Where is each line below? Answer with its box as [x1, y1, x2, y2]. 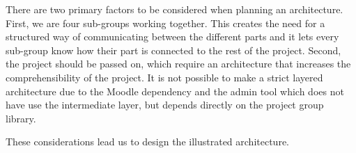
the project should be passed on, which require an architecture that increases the [6, 56, 351, 71]
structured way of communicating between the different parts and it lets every [6, 29, 339, 44]
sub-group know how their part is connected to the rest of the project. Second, [6, 42, 341, 57]
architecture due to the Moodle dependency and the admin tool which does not [6, 83, 344, 98]
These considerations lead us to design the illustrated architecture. [6, 134, 289, 149]
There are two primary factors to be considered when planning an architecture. [6, 2, 343, 16]
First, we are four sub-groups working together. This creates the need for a [6, 15, 325, 30]
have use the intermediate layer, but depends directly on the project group [6, 97, 324, 112]
